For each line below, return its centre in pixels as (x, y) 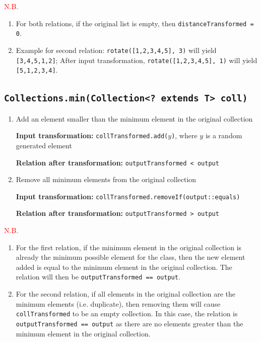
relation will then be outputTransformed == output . (98, 277)
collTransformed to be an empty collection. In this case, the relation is (127, 313)
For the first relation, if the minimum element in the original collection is (129, 247)
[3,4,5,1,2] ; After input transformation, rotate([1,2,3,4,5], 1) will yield (137, 60)
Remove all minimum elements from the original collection (106, 179)
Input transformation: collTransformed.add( (92, 135)
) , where (184, 135)
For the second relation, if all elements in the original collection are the (126, 294)
